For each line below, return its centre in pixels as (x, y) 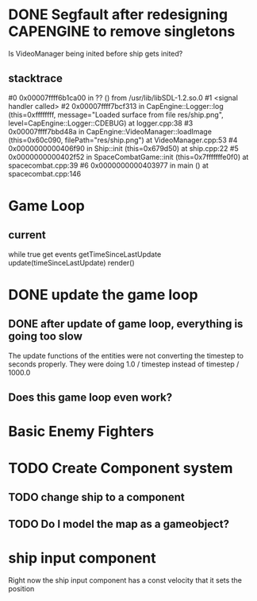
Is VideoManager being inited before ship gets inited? (96, 53)
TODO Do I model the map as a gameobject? (119, 524)
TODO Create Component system (121, 468)
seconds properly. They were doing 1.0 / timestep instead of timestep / (124, 364)
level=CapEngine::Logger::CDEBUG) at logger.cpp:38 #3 (101, 123)
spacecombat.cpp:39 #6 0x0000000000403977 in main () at (108, 165)
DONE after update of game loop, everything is (126, 324)
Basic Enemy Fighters (81, 432)
